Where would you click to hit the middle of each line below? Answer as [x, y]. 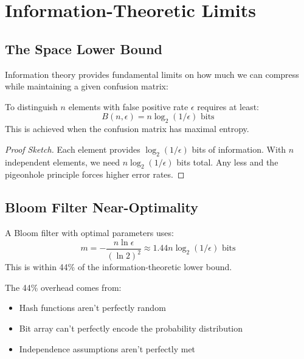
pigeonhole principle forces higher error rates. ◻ [95, 174]
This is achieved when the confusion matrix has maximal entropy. [127, 129]
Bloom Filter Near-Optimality [102, 207]
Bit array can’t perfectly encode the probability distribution [131, 328]
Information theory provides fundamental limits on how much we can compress [152, 74]
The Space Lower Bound [84, 48]
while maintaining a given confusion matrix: [87, 86]
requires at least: [228, 106]
